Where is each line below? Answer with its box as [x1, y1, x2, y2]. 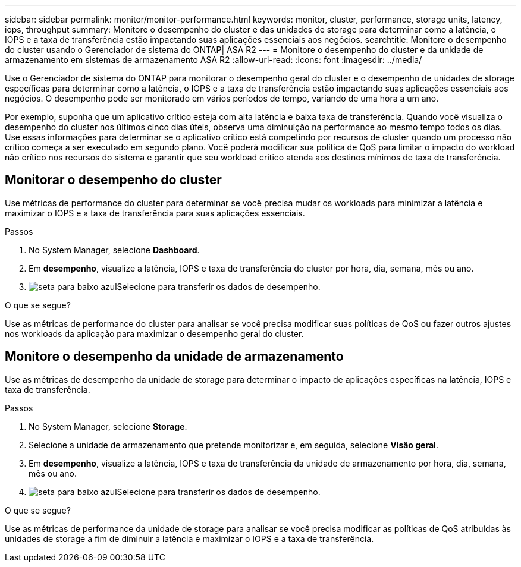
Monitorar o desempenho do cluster [5, 172, 222, 188]
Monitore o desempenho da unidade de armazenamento [5, 349, 344, 364]
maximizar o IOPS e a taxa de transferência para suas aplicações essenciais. [5, 207, 305, 218]
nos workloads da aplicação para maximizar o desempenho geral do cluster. [5, 328, 304, 339]
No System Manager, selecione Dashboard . [29, 244, 200, 255]
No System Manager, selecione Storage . [29, 421, 187, 431]
